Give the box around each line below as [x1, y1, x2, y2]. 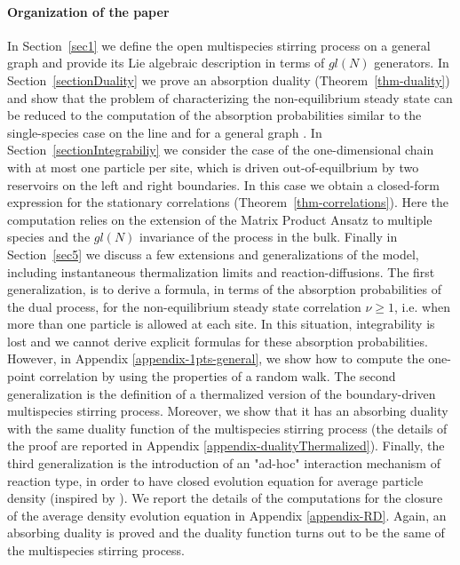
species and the [7, 227, 91, 246]
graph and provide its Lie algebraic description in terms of [7, 53, 325, 72]
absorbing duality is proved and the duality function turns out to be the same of [7, 523, 445, 542]
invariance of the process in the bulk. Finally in [139, 227, 398, 246]
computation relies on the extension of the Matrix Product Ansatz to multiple [7, 210, 432, 228]
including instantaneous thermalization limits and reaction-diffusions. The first [7, 262, 435, 281]
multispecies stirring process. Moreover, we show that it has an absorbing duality [7, 402, 448, 420]
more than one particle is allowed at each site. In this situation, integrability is [7, 314, 435, 333]
